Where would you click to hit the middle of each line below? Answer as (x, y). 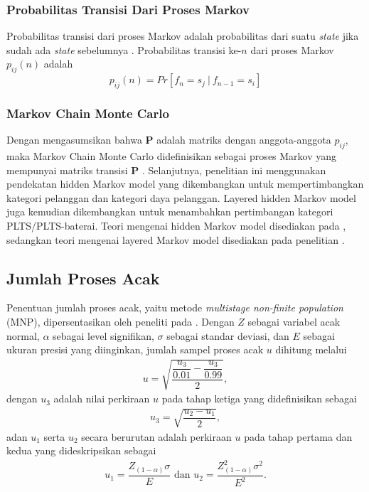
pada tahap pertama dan (298, 436)
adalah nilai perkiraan (102, 399)
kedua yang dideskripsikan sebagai (81, 450)
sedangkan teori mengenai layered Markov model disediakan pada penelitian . (176, 239)
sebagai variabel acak (294, 321)
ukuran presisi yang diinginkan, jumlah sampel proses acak (135, 349)
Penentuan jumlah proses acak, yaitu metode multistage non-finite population (175, 307)
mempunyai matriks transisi (67, 170)
